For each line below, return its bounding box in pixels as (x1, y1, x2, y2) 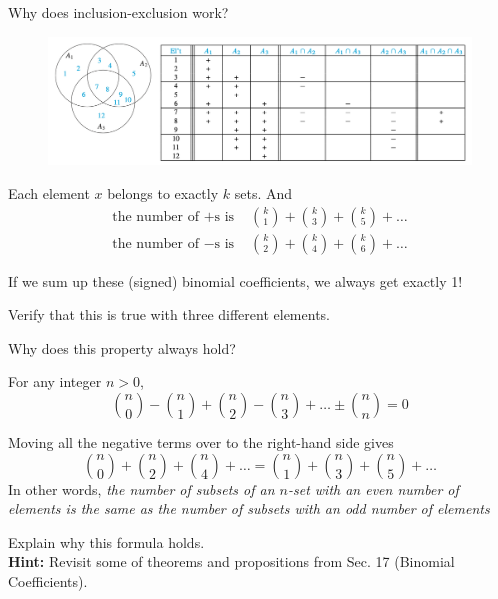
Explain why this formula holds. (8, 531, 205, 552)
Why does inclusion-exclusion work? (8, 2, 229, 22)
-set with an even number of (287, 478, 459, 499)
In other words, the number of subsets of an (8, 478, 275, 499)
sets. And (234, 182, 293, 203)
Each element (8, 182, 90, 203)
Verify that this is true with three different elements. (8, 304, 330, 325)
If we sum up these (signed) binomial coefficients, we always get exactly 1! (8, 270, 463, 291)
